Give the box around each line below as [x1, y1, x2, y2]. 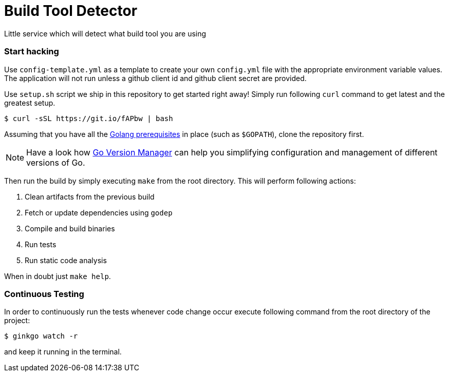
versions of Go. [26, 157, 85, 168]
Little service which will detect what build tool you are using [4, 29, 207, 38]
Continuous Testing [4, 288, 84, 299]
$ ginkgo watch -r [4, 332, 78, 341]
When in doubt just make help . [4, 271, 111, 281]
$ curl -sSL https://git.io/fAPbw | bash [4, 114, 173, 123]
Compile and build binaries [25, 224, 115, 233]
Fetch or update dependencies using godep [25, 208, 173, 217]
